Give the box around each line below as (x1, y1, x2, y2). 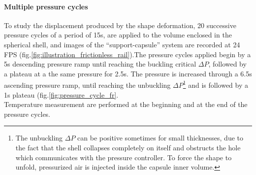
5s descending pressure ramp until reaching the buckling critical (4, 59, 196, 69)
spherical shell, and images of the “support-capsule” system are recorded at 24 (4, 39, 240, 49)
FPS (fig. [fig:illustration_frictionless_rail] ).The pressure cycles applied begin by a (4, 49, 251, 59)
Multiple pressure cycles (4, 1, 88, 11)
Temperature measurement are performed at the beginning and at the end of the (4, 99, 248, 109)
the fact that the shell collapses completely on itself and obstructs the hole (15, 142, 241, 152)
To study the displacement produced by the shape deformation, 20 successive (4, 20, 236, 30)
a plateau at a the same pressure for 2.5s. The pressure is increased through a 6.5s (4, 68, 252, 78)
